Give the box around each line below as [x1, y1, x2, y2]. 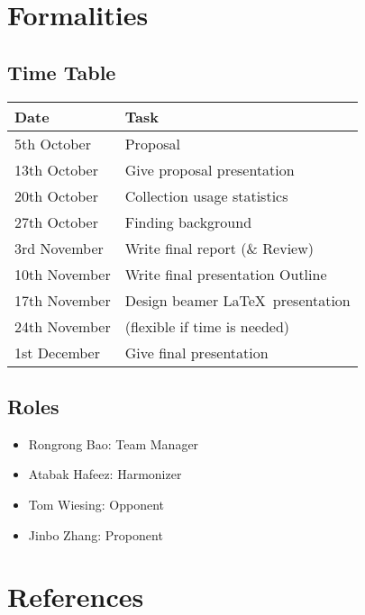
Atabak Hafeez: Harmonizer [28, 465, 182, 484]
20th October [14, 185, 98, 206]
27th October [14, 211, 98, 232]
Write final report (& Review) [124, 237, 314, 258]
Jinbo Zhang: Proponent [28, 525, 163, 544]
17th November [14, 289, 111, 311]
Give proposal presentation [124, 158, 295, 180]
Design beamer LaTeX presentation [124, 289, 351, 311]
